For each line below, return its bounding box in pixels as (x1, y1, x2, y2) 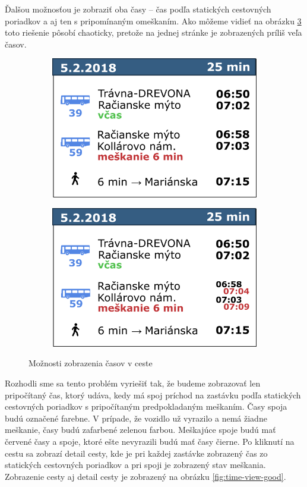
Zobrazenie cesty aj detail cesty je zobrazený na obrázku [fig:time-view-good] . (5, 470, 286, 482)
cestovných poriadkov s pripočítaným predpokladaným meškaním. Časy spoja (5, 400, 287, 413)
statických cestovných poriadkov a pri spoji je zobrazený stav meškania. (5, 458, 266, 471)
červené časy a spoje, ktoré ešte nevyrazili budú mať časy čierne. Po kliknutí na (5, 435, 295, 447)
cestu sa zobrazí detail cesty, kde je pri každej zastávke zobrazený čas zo (5, 447, 268, 459)
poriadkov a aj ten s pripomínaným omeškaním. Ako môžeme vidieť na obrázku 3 (5, 14, 302, 27)
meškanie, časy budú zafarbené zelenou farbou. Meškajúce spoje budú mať (5, 423, 276, 436)
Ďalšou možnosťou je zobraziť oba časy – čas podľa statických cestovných (5, 3, 271, 15)
